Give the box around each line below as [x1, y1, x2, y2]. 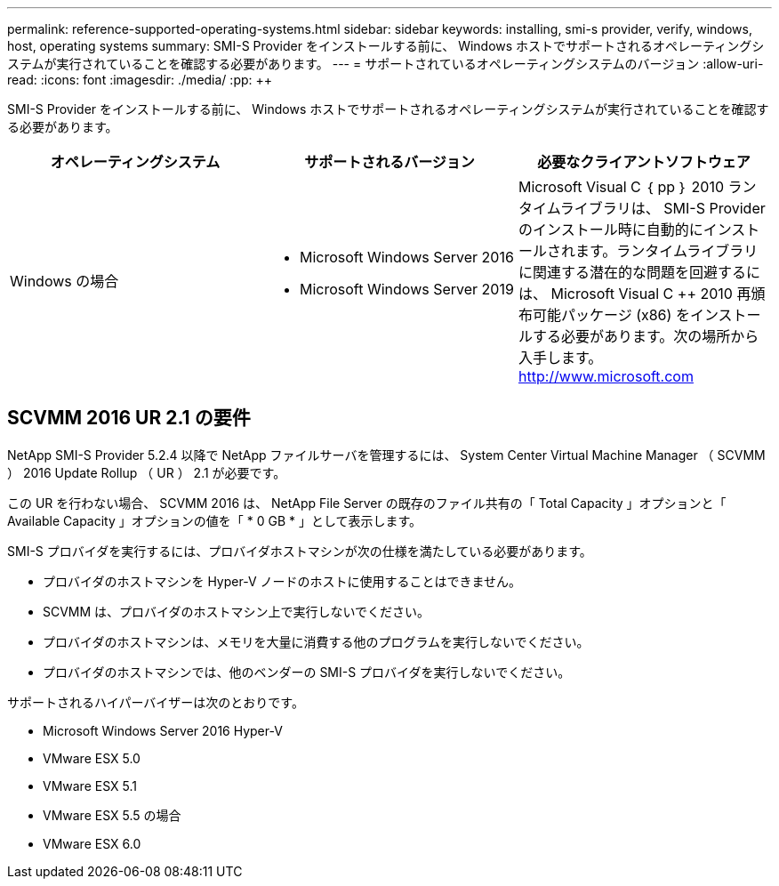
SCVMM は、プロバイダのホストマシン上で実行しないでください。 [43, 603, 430, 619]
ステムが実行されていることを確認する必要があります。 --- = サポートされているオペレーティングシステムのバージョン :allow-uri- [7, 56, 764, 71]
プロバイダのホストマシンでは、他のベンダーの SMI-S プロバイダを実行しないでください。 [43, 664, 571, 680]
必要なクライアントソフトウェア [537, 153, 751, 171]
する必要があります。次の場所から [532, 327, 759, 345]
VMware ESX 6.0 [43, 835, 141, 851]
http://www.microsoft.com [518, 367, 694, 385]
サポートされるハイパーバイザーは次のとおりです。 [7, 694, 304, 710]
